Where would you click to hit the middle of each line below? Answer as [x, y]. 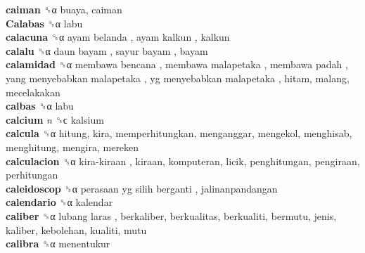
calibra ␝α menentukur [58, 244]
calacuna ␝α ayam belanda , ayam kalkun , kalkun [118, 37]
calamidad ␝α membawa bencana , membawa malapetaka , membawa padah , [177, 64]
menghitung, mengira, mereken [72, 147]
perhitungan [32, 175]
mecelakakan [33, 92]
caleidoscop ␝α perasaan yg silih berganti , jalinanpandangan [142, 188]
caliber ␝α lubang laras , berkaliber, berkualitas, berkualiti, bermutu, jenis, [171, 215]
